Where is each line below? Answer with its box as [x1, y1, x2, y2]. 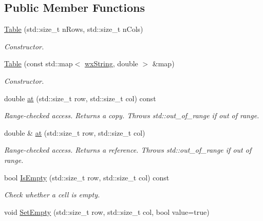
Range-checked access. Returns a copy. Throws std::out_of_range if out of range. [4, 110, 259, 121]
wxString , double [84, 58, 138, 69]
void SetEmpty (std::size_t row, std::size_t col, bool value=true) [4, 206, 210, 217]
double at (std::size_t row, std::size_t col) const [4, 93, 156, 103]
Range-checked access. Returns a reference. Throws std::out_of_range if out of [4, 144, 252, 155]
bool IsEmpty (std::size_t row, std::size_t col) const [4, 172, 170, 182]
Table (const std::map [4, 58, 73, 69]
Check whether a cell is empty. [4, 189, 100, 200]
